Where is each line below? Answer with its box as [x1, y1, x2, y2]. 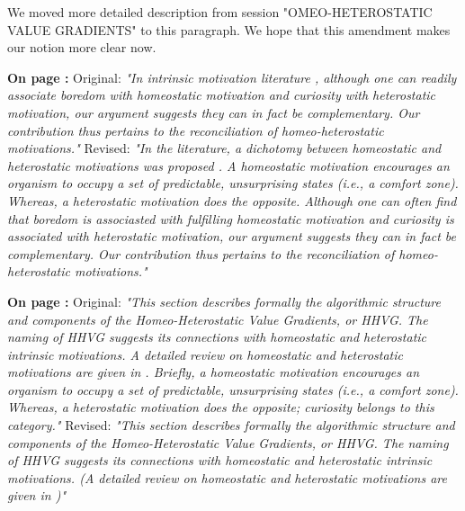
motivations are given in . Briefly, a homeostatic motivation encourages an [7, 363, 420, 381]
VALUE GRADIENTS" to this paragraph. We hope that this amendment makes [7, 20, 451, 39]
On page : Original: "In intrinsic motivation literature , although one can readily [7, 67, 457, 86]
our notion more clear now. [7, 38, 156, 57]
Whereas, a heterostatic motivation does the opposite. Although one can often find [7, 191, 457, 210]
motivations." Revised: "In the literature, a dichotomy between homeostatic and [7, 139, 442, 157]
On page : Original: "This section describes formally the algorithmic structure [7, 291, 441, 310]
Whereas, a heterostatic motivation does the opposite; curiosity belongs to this [7, 398, 434, 417]
